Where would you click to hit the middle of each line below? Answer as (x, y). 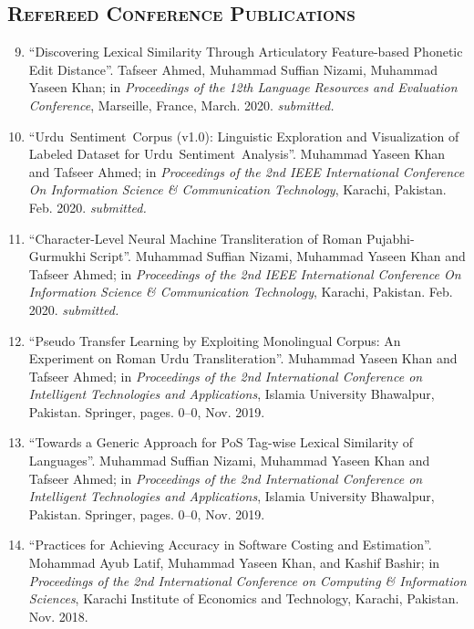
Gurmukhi (57, 256)
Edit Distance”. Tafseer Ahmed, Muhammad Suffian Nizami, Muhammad (233, 69)
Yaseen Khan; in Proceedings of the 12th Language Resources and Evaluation (243, 87)
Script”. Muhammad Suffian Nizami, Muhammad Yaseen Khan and (278, 256)
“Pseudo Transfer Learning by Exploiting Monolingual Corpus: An (215, 340)
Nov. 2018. (58, 616)
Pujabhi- (390, 238)
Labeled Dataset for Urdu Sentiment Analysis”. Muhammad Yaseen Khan (237, 154)
